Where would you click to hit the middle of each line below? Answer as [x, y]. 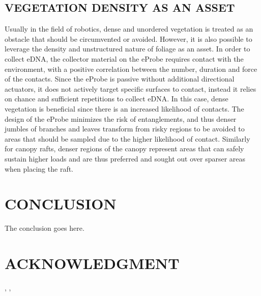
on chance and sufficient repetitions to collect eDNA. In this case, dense [117, 99]
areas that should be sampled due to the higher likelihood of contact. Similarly [127, 138]
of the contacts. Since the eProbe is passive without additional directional [120, 79]
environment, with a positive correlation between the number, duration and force [131, 69]
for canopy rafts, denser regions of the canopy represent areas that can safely [124, 149]
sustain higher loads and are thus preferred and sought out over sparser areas [125, 158]
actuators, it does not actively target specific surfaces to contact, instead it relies [130, 88]
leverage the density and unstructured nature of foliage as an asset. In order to [127, 49]
